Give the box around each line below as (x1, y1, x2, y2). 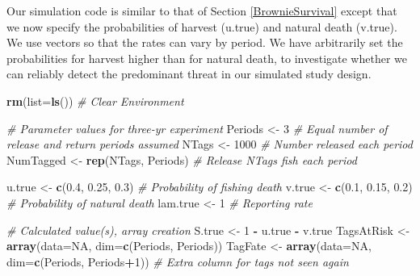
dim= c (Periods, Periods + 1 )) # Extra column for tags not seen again (6, 253, 349, 270)
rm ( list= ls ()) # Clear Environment (6, 92, 184, 109)
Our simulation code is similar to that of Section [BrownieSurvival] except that (6, 2, 397, 19)
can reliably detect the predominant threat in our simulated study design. (6, 65, 372, 82)
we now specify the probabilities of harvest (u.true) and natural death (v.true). (6, 18, 397, 35)
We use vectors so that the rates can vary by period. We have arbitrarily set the (6, 34, 403, 51)
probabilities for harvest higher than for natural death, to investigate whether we (6, 49, 407, 66)
